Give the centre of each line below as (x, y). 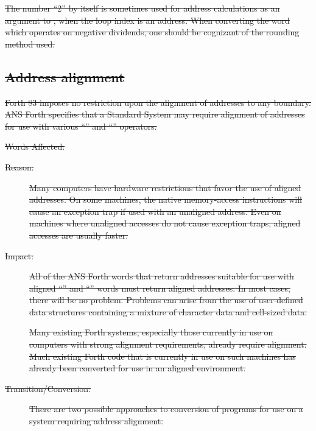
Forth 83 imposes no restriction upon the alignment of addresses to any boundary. (158, 102)
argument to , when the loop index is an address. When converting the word (147, 20)
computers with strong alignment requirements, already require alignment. (168, 344)
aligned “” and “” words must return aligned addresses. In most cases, (160, 288)
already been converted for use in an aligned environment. (138, 368)
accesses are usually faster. (79, 235)
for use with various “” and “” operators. (81, 126)
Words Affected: (35, 146)
